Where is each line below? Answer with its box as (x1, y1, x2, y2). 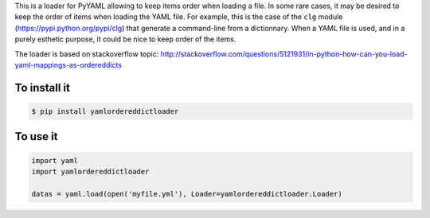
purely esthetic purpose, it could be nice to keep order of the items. (14, 34, 236, 44)
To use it (14, 130, 58, 143)
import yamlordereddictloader (31, 167, 150, 176)
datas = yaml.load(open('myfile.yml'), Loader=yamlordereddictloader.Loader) (31, 189, 342, 198)
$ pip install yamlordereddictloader (31, 107, 179, 115)
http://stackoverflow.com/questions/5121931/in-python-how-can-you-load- (160, 49, 408, 59)
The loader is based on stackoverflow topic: (14, 49, 159, 59)
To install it (14, 80, 71, 95)
